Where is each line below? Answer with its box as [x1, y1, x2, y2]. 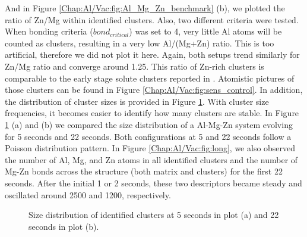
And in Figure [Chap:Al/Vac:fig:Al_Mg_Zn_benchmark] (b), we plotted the [5, 2, 285, 14]
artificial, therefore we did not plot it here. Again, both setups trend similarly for [5, 48, 300, 61]
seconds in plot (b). [29, 220, 99, 232]
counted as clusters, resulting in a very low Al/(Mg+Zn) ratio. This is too [5, 36, 274, 49]
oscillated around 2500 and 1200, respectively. [5, 188, 171, 201]
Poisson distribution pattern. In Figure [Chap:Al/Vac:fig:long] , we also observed [5, 142, 296, 154]
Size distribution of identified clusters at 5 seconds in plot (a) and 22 [29, 208, 279, 221]
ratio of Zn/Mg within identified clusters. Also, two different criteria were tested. [5, 13, 299, 26]
